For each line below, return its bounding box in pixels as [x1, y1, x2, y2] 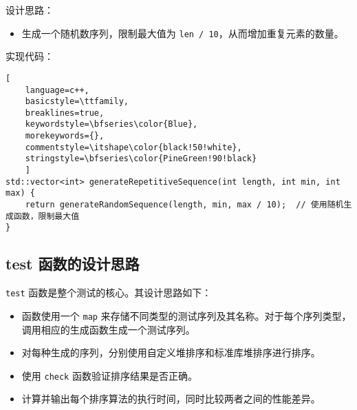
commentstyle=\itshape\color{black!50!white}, [25, 142, 242, 152]
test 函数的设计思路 [6, 253, 140, 274]
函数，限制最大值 [13, 211, 80, 221]
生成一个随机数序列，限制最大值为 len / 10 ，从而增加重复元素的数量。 [21, 25, 344, 40]
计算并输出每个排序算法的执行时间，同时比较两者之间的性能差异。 [21, 391, 321, 406]
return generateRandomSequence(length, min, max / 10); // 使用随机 [25, 200, 344, 210]
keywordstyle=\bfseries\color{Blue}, [25, 119, 198, 130]
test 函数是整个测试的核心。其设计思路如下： [6, 285, 212, 300]
